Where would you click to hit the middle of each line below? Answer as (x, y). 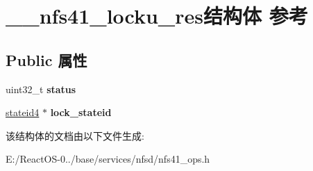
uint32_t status (41, 89)
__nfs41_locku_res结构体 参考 (157, 16)
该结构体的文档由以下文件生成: (75, 135)
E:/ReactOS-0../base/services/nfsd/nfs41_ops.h (108, 159)
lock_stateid (81, 112)
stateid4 (23, 112)
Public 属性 (46, 59)
